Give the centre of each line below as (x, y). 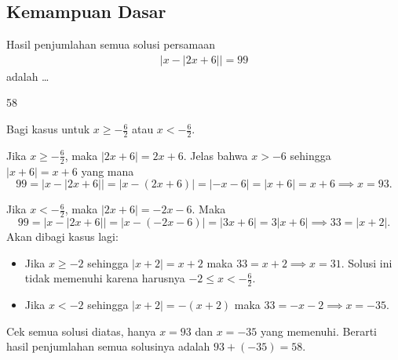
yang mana (108, 171)
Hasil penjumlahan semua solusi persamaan (111, 44)
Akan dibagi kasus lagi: (62, 236)
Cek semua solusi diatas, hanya (81, 331)
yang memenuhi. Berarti (318, 331)
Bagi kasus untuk (48, 129)
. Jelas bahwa (215, 155)
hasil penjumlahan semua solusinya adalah (108, 346)
